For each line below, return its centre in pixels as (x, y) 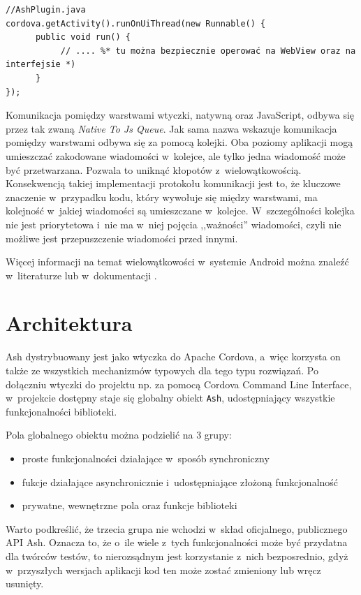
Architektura (69, 323)
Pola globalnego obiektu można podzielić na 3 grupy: (119, 435)
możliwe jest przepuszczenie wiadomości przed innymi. (122, 238)
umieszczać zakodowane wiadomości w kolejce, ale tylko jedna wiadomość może (176, 155)
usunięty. (25, 583)
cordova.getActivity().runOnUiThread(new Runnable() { (136, 23)
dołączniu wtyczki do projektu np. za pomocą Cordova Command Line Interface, (179, 384)
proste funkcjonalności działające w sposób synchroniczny (146, 458)
